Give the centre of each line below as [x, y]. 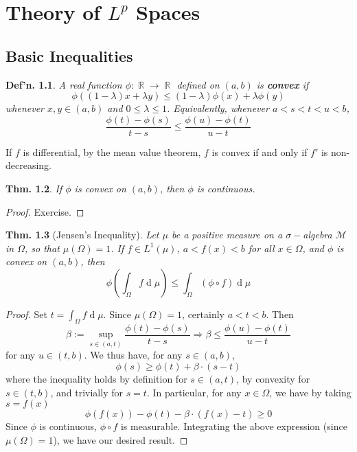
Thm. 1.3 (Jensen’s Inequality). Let [82, 235]
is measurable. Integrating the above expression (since [234, 426]
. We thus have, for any [133, 355]
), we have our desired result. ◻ [120, 439]
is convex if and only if [260, 151]
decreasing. [29, 165]
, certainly [203, 314]
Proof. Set [26, 314]
